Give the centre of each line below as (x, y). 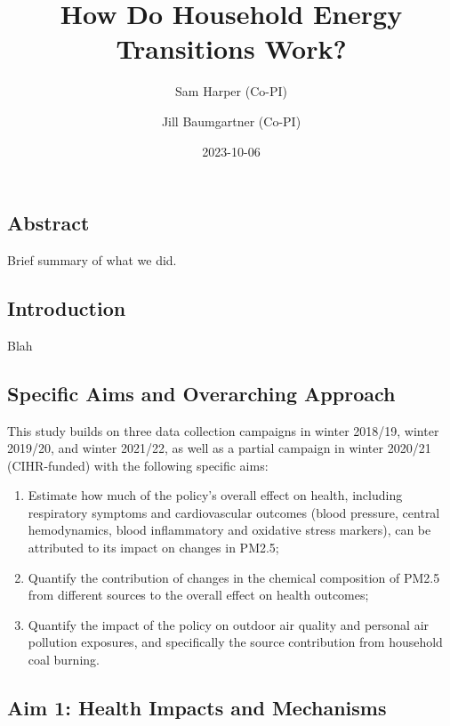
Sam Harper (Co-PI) (231, 91)
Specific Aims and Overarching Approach (201, 393)
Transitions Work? (231, 48)
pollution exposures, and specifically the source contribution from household (235, 642)
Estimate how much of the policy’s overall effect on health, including (215, 495)
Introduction (67, 307)
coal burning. (64, 660)
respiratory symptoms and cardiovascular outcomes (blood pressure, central (234, 512)
